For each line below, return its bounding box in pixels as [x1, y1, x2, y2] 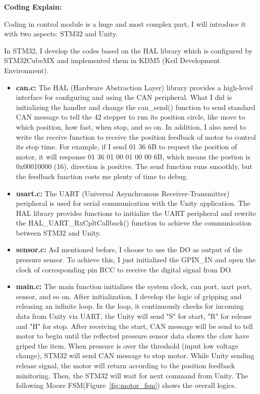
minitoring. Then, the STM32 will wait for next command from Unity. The [16, 370, 248, 380]
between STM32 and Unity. [16, 227, 101, 238]
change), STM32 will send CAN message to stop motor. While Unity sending [16, 350, 254, 361]
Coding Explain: [4, 2, 62, 12]
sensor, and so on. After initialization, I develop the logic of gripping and [16, 291, 242, 301]
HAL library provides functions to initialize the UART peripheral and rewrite [16, 207, 256, 218]
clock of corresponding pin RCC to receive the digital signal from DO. [16, 264, 233, 274]
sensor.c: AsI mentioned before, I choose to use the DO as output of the [16, 244, 243, 255]
